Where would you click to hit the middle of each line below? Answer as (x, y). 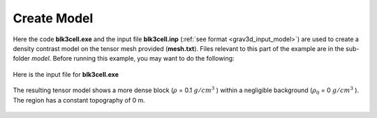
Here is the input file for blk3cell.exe (66, 74)
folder (22, 59)
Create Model (53, 18)
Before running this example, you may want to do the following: (143, 59)
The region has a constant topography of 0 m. (79, 100)
